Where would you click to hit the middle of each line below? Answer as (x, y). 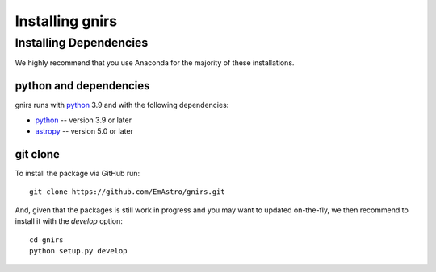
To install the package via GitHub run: (78, 173)
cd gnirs (46, 240)
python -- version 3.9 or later (84, 120)
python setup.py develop (78, 251)
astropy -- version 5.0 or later (84, 131)
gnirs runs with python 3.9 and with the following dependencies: (122, 105)
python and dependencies (82, 86)
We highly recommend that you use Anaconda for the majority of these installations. (155, 63)
